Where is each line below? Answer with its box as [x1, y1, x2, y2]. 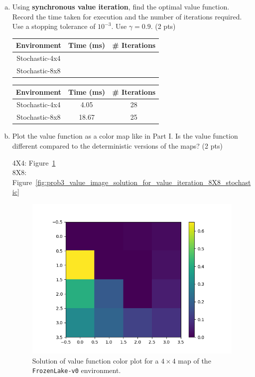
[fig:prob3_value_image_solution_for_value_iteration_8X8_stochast [35, 177, 251, 187]
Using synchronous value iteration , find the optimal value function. [12, 1, 230, 11]
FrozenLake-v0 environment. [32, 365, 121, 376]
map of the [178, 355, 211, 366]
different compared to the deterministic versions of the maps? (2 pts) [12, 140, 223, 151]
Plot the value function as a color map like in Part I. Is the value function [12, 131, 238, 141]
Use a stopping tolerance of [12, 21, 96, 31]
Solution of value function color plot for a [32, 355, 159, 366]
